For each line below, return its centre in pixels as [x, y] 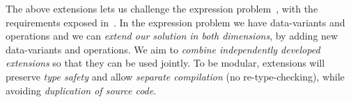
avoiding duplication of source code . [81, 90]
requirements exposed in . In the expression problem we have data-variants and [175, 22]
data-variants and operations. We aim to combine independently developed [163, 49]
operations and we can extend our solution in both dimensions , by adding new [172, 36]
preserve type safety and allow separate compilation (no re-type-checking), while [175, 76]
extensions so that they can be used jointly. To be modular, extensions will [165, 63]
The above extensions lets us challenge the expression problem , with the [162, 8]
